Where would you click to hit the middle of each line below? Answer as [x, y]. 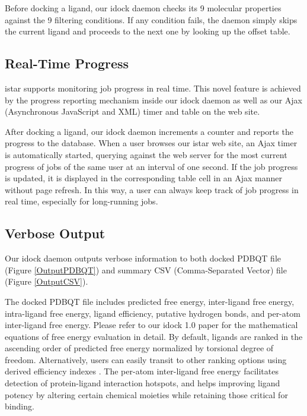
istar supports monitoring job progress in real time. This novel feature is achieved [153, 88]
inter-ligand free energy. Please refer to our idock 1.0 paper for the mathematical [151, 325]
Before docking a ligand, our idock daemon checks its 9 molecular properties [143, 8]
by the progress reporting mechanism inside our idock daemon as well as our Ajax [153, 100]
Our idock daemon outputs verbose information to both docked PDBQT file [143, 258]
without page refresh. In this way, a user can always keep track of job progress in [152, 189]
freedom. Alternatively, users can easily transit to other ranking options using [146, 359]
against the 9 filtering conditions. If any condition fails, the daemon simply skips [151, 19]
